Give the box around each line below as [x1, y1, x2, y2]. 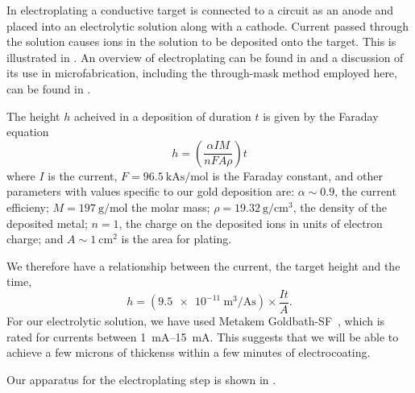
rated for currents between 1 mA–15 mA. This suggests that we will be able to [6, 328, 399, 345]
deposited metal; [6, 214, 88, 231]
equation [6, 123, 49, 140]
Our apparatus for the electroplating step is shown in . [6, 370, 276, 387]
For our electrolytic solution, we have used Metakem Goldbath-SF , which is [6, 312, 385, 329]
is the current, [48, 167, 118, 184]
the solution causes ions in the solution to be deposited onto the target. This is [6, 33, 396, 50]
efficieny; [6, 198, 49, 215]
